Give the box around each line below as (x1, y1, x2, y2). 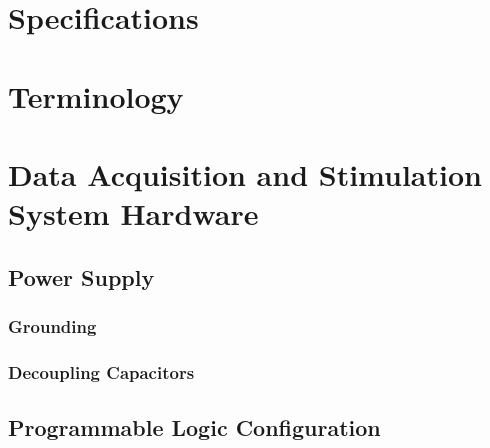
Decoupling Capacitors (8, 359, 195, 384)
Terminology (8, 75, 184, 116)
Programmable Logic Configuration (8, 412, 381, 443)
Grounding (8, 314, 97, 339)
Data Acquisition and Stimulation (8, 153, 482, 194)
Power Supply (8, 261, 155, 292)
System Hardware (8, 193, 259, 234)
